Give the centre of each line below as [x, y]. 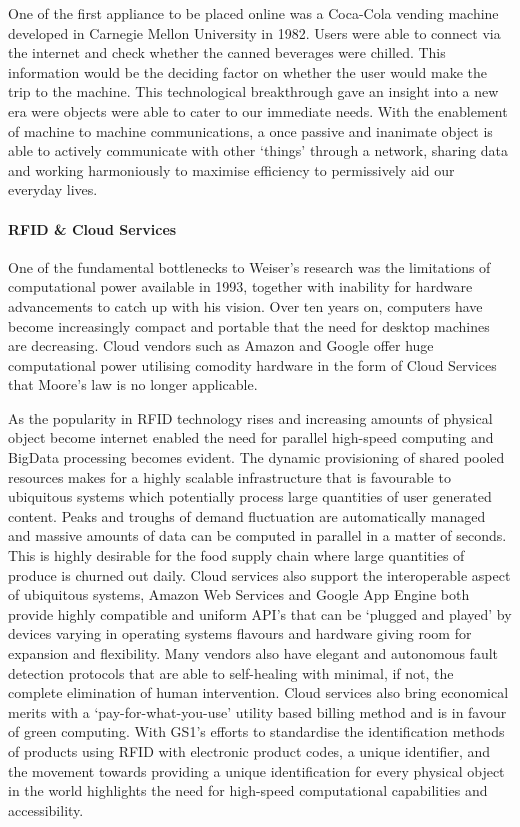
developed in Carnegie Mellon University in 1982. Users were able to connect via [254, 32]
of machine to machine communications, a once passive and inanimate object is [250, 130]
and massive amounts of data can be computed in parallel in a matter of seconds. [257, 535]
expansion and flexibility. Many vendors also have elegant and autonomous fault [253, 653]
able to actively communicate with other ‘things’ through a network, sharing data [258, 150]
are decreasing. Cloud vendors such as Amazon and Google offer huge [221, 345]
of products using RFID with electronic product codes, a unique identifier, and [249, 750]
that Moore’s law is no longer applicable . [133, 384]
